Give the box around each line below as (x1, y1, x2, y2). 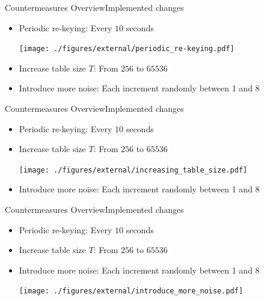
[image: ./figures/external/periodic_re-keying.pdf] (19, 44, 235, 54)
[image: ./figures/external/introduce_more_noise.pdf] (19, 287, 244, 296)
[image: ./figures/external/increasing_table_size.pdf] (19, 165, 248, 174)
